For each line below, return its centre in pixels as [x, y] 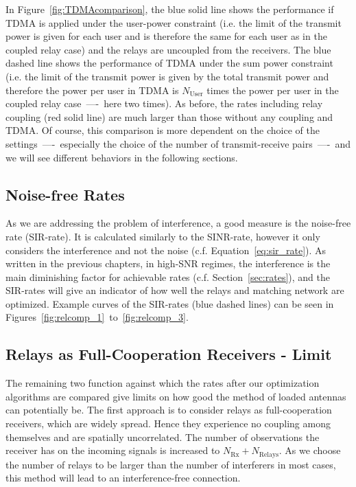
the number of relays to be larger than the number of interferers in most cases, [171, 464]
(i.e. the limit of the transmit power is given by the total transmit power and [167, 76]
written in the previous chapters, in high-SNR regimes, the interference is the [168, 263]
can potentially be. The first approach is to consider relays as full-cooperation [169, 410]
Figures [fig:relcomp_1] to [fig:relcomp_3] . [97, 317]
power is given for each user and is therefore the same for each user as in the [166, 36]
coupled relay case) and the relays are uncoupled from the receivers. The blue [168, 49]
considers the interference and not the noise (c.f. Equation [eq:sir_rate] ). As [166, 250]
